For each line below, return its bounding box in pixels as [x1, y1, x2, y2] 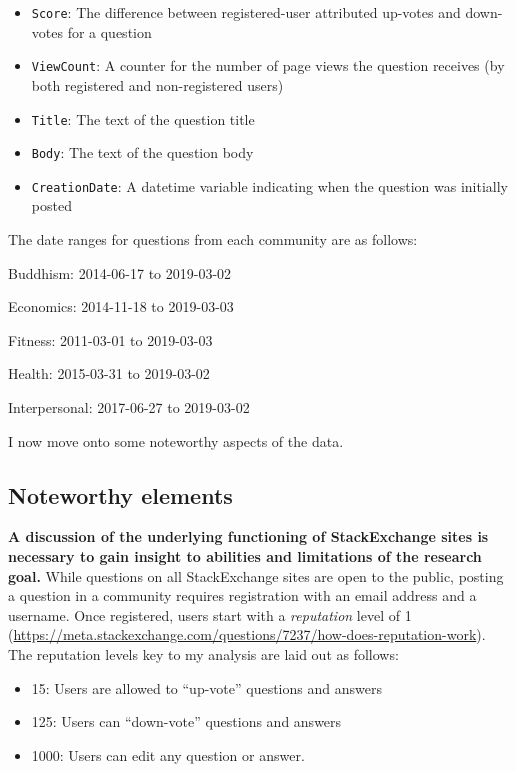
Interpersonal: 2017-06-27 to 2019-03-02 [8, 397, 250, 418]
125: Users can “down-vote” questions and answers [31, 711, 342, 732]
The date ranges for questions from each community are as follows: [8, 229, 418, 250]
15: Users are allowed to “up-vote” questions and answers [31, 677, 382, 698]
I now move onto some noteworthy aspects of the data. [8, 430, 344, 451]
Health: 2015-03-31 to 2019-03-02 [8, 363, 210, 384]
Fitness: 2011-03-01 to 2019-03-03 [8, 329, 213, 350]
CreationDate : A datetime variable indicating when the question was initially [31, 175, 508, 196]
